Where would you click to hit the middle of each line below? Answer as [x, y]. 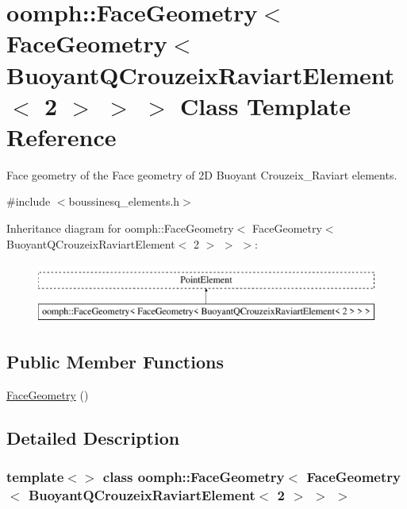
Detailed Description [93, 437]
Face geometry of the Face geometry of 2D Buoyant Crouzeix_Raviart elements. [202, 174]
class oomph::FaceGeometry [194, 476]
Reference [61, 136]
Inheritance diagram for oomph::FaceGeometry [120, 228]
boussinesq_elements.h [124, 201]
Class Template [266, 105]
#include [29, 201]
